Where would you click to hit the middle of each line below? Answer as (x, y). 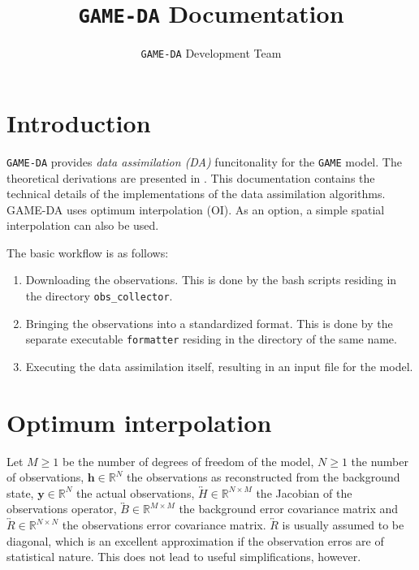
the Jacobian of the (304, 492)
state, (20, 492)
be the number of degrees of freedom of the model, (188, 461)
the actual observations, (136, 492)
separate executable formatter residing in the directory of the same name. (211, 339)
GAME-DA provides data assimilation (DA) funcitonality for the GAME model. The (204, 161)
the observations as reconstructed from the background (263, 477)
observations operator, (62, 509)
